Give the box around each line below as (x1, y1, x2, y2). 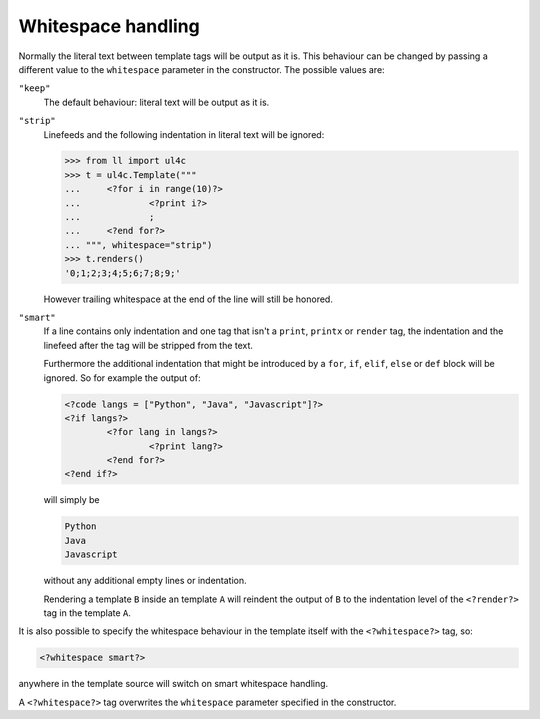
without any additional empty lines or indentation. (43, 575, 247, 587)
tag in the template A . (43, 607, 132, 619)
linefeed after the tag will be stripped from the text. (43, 339, 254, 351)
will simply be (43, 494, 100, 506)
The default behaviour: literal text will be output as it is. (43, 96, 270, 108)
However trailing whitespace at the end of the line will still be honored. (43, 293, 334, 305)
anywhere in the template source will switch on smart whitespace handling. (18, 678, 329, 690)
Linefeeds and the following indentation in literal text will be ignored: (43, 128, 325, 140)
